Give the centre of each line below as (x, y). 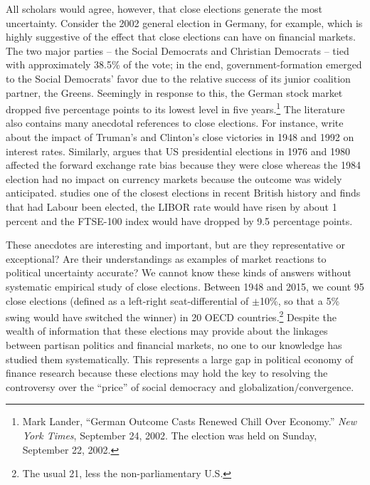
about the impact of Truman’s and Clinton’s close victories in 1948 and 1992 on (180, 137)
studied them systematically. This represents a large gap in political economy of (180, 359)
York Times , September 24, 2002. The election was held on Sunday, (170, 435)
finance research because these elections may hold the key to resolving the (167, 373)
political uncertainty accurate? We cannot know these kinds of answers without (179, 272)
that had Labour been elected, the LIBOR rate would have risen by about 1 (171, 206)
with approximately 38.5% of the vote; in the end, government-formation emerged (184, 64)
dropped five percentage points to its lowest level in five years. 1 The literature (175, 108)
